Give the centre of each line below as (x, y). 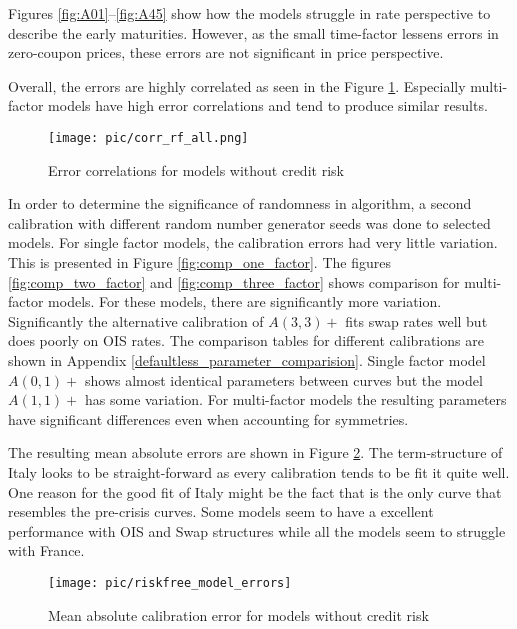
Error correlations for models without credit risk (196, 169)
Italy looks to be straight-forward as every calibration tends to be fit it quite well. (259, 471)
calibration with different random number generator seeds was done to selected (249, 222)
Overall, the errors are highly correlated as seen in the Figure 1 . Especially (237, 85)
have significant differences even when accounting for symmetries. (208, 418)
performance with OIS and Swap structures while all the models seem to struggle (257, 530)
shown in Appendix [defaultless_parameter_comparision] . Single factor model (247, 359)
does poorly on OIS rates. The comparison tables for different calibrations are (246, 340)
